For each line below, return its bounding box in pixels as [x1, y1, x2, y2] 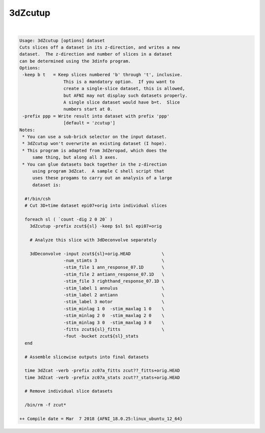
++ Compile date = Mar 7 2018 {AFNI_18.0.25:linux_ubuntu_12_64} [19, 416, 183, 422]
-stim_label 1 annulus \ [63, 285, 164, 291]
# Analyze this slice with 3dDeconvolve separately [29, 237, 157, 243]
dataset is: [32, 182, 61, 188]
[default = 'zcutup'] [63, 120, 115, 126]
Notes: [19, 127, 35, 133]
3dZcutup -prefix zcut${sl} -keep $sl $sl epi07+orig [29, 224, 162, 229]
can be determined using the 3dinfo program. [19, 58, 131, 64]
